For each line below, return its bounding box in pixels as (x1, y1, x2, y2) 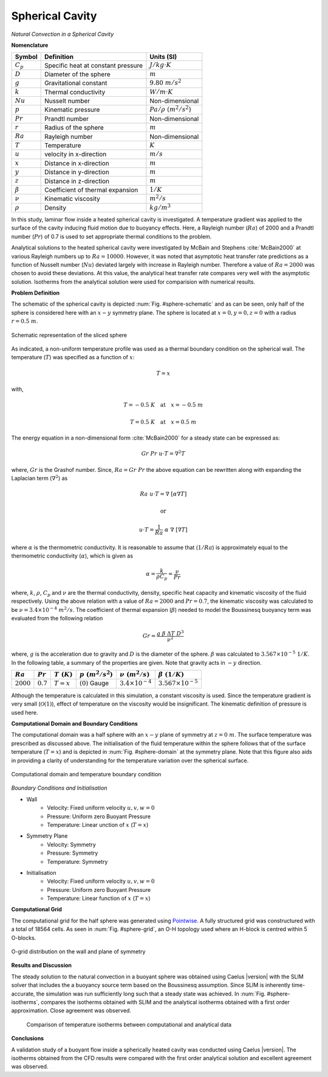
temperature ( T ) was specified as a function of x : (11, 354, 135, 361)
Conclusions (11, 1035, 44, 1042)
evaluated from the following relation (11, 615, 103, 622)
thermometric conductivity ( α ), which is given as (11, 552, 134, 560)
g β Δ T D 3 (156, 629, 185, 637)
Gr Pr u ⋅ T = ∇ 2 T (141, 449, 185, 457)
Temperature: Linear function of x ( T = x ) (47, 895, 151, 902)
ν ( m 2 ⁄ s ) (119, 669, 150, 679)
